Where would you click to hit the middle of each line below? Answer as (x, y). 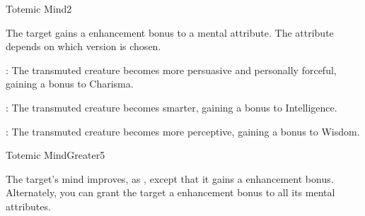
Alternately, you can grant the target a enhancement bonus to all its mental (170, 192)
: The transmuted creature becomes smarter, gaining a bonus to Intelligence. (172, 107)
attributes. (28, 206)
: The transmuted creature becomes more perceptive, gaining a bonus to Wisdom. (183, 131)
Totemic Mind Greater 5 (56, 155)
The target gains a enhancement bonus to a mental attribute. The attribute (170, 32)
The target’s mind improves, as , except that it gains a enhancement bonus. (170, 178)
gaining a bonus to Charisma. (70, 84)
